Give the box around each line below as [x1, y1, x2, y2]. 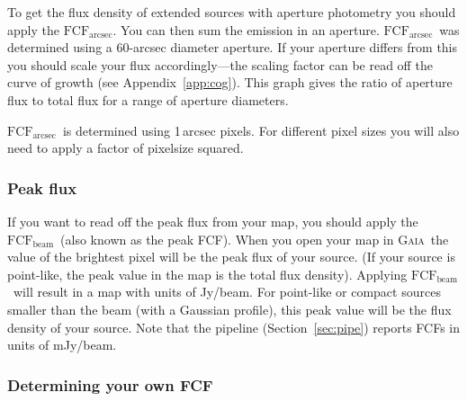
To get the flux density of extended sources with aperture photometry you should [7, 3, 456, 21]
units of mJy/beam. [7, 335, 117, 354]
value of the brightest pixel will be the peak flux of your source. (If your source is [7, 247, 455, 266]
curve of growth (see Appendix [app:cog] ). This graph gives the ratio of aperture [7, 73, 453, 92]
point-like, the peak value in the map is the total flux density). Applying [7, 264, 408, 283]
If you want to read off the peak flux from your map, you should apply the [7, 211, 418, 230]
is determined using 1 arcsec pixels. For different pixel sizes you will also [62, 120, 460, 139]
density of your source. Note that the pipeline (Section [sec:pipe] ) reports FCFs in [7, 317, 461, 336]
